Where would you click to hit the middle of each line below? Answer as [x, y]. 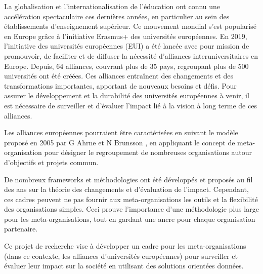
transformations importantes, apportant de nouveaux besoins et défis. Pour [120, 85]
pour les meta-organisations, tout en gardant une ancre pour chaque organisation [130, 219]
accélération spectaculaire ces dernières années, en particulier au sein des [117, 16]
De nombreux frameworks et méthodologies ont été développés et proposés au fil [128, 179]
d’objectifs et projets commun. [51, 162]
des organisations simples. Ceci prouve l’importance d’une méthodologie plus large [131, 209]
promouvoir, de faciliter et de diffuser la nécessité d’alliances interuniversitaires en [131, 55]
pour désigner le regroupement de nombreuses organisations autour [148, 152]
